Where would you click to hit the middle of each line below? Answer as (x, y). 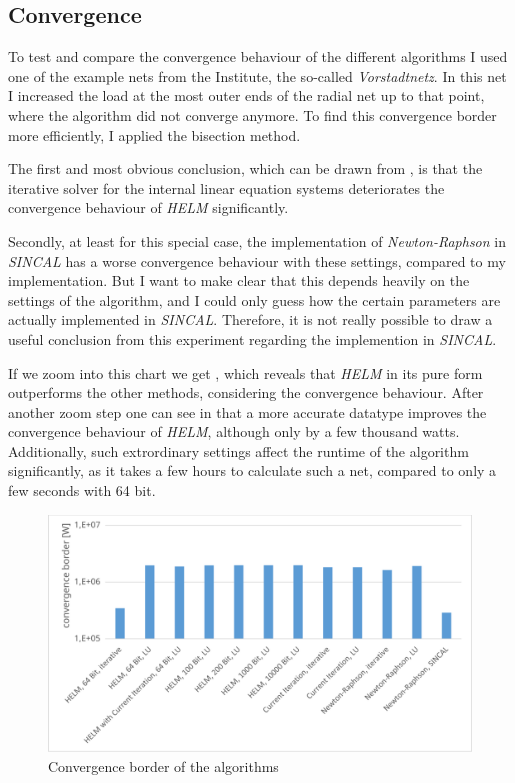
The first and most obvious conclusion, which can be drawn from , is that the (245, 168)
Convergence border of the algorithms (163, 765)
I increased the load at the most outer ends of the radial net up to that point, (246, 95)
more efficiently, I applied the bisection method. (154, 134)
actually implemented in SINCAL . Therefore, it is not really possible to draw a (250, 319)
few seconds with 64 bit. (82, 490)
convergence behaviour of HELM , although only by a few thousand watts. (234, 431)
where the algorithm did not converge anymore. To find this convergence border (252, 114)
